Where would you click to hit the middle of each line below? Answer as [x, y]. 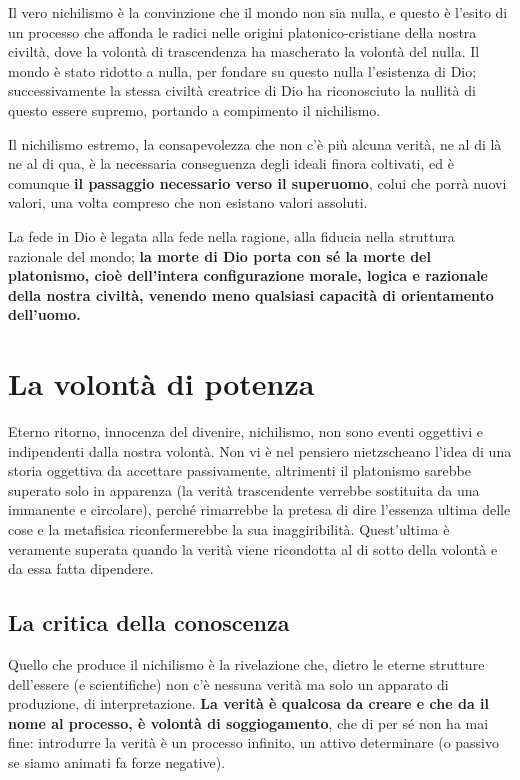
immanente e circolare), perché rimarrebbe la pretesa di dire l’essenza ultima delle [259, 509]
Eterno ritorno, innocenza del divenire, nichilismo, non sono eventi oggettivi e [245, 431]
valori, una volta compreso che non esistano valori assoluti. [188, 202]
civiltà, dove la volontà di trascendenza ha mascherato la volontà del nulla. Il [244, 51]
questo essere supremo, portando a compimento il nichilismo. [194, 109]
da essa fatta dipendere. [81, 568]
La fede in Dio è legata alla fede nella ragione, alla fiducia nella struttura [231, 235]
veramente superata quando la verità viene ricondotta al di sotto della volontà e [253, 548]
